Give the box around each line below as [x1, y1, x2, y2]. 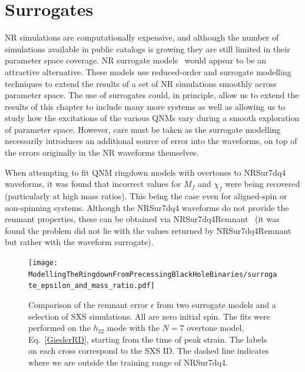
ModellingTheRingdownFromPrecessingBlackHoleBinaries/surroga [28, 270, 277, 279]
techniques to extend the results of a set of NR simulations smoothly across [5, 77, 277, 89]
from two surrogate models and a [157, 298, 276, 310]
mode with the [107, 321, 160, 334]
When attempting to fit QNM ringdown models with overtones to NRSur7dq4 [5, 166, 286, 178]
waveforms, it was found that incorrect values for [5, 177, 181, 190]
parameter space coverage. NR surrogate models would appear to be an [5, 54, 266, 66]
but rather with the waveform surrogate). [5, 236, 154, 248]
